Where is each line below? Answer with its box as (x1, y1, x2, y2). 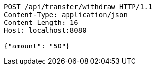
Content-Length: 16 (4, 19, 78, 26)
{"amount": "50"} (4, 42, 70, 50)
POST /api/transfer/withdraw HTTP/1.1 (4, 3, 153, 11)
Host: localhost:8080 (4, 26, 87, 34)
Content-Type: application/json (4, 11, 128, 19)
